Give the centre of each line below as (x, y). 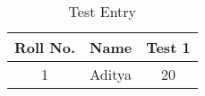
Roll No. (45, 47)
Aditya (111, 74)
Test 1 (168, 47)
